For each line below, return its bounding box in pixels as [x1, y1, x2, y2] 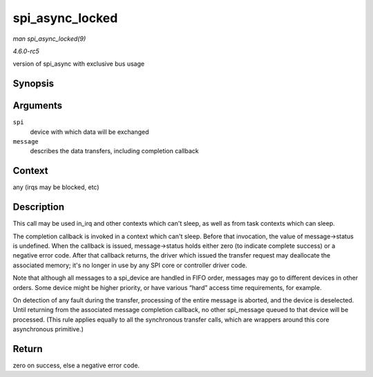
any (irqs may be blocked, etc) [12, 183, 99, 191]
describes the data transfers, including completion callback [30, 147, 200, 155]
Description [12, 201, 65, 213]
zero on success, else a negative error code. [12, 361, 140, 369]
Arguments [12, 100, 63, 112]
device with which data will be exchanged [30, 128, 149, 136]
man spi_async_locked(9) [12, 35, 86, 43]
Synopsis [12, 78, 55, 90]
